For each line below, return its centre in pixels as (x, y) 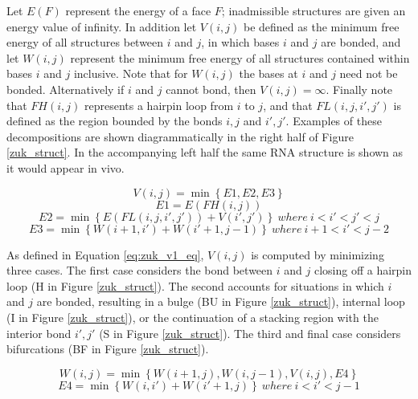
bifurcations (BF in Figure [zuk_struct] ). (108, 349)
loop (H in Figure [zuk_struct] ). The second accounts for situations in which (195, 285)
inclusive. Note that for (131, 73)
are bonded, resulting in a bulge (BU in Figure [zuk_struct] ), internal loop (221, 301)
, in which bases (240, 42)
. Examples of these (334, 121)
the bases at (268, 73)
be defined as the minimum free (321, 26)
